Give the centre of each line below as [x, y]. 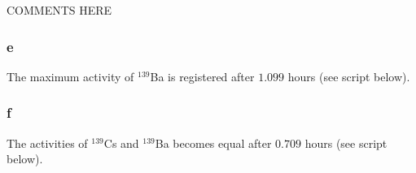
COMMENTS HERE [59, 10]
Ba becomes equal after [213, 143]
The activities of [47, 143]
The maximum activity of [70, 76]
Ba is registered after [202, 76]
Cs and [121, 143]
